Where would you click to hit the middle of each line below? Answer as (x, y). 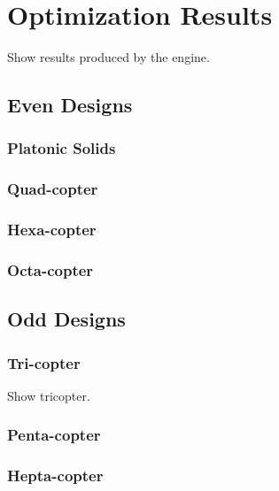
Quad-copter (53, 189)
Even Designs (70, 105)
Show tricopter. (49, 395)
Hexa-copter (52, 230)
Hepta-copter (55, 476)
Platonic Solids (62, 148)
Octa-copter (50, 269)
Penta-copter (54, 435)
